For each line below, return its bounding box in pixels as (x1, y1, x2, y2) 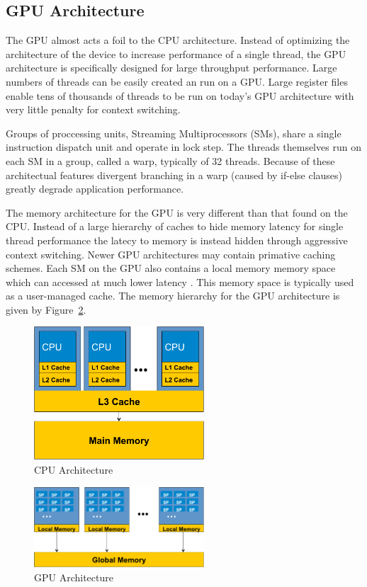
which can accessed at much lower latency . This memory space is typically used (6, 274, 354, 289)
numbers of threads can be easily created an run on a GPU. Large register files (6, 74, 348, 89)
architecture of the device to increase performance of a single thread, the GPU (6, 46, 346, 61)
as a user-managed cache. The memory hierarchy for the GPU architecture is (6, 288, 340, 303)
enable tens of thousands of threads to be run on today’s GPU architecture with (6, 88, 354, 103)
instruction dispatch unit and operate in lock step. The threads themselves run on (6, 139, 361, 154)
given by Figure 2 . (6, 302, 86, 317)
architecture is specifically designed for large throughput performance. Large (6, 60, 337, 75)
